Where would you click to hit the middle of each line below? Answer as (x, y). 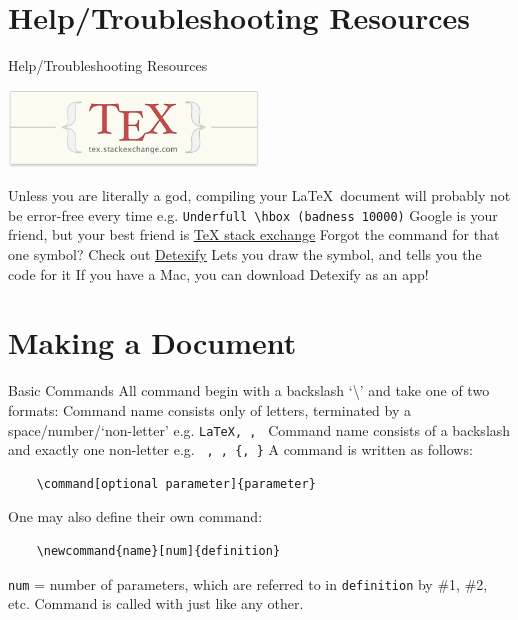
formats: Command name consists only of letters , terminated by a (209, 409)
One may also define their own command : (135, 516)
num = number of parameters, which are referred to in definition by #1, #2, (248, 583)
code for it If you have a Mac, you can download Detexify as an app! (218, 273)
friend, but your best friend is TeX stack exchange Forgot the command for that (254, 234)
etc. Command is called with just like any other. (156, 603)
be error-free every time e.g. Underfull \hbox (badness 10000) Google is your (253, 214)
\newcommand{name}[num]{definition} (158, 551)
